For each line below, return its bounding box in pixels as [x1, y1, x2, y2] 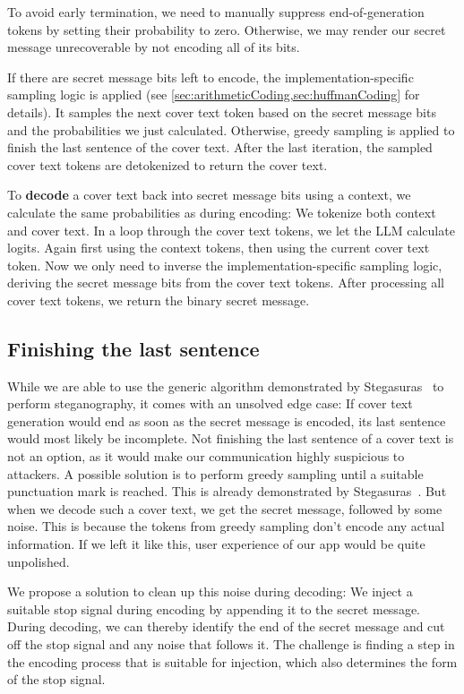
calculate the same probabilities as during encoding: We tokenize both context [7, 202, 436, 221]
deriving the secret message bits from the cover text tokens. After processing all [7, 273, 444, 292]
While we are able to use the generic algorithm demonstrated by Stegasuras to [7, 376, 444, 395]
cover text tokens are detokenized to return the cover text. [7, 155, 328, 174]
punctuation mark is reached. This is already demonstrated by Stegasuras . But [7, 482, 447, 501]
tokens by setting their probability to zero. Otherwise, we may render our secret [7, 20, 446, 39]
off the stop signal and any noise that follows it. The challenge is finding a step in [7, 635, 455, 654]
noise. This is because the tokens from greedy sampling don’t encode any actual [7, 517, 445, 535]
